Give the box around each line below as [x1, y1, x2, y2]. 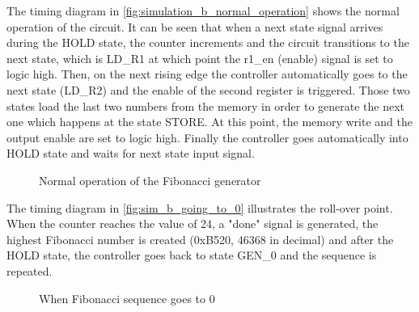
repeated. [6, 262, 53, 279]
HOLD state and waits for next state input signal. [6, 145, 255, 162]
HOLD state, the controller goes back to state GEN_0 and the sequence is [6, 247, 377, 264]
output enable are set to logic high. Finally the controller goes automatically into [6, 129, 408, 145]
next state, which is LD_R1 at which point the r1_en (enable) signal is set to [6, 49, 393, 66]
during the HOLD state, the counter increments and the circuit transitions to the [6, 34, 409, 51]
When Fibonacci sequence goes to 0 [39, 289, 215, 306]
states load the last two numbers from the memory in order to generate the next [6, 97, 405, 114]
